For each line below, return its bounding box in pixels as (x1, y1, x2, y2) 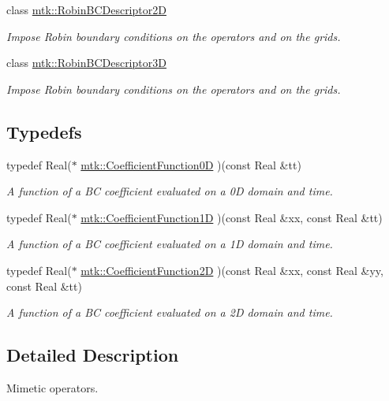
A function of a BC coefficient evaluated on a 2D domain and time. (6, 304, 333, 321)
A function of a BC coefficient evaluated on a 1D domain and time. (6, 236, 333, 252)
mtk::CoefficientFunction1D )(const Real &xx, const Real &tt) (80, 209, 383, 225)
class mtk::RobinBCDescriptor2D (6, 2, 166, 17)
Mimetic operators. (6, 379, 99, 395)
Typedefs (6, 119, 82, 143)
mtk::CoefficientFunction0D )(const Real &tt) (80, 156, 301, 173)
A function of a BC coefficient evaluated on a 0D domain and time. (6, 183, 333, 199)
